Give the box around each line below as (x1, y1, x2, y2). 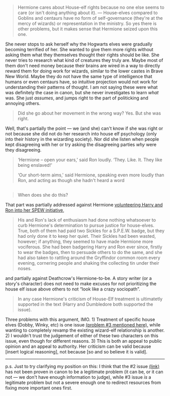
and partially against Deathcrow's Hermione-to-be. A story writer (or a (5, 275, 152, 281)
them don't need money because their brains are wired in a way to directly (5, 63, 160, 68)
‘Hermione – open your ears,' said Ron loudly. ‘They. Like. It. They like (17, 157, 163, 163)
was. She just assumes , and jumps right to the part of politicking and (5, 95, 148, 101)
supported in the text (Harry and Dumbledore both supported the (17, 301, 153, 307)
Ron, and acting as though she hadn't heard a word (17, 177, 125, 183)
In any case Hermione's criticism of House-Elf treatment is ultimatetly (17, 296, 163, 302)
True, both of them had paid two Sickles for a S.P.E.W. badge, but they (17, 228, 164, 234)
